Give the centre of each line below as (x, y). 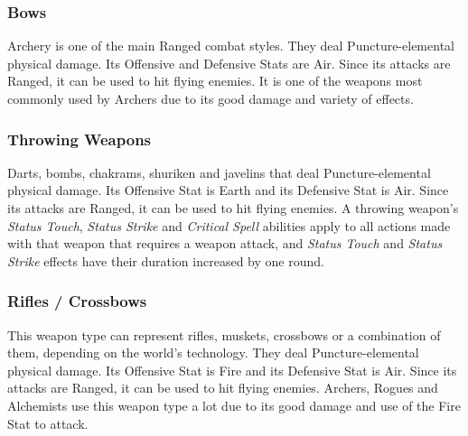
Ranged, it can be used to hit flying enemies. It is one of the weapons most (215, 81)
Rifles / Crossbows (77, 301)
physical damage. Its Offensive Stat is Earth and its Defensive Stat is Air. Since (228, 190)
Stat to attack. (48, 423)
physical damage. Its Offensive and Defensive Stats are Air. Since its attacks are (229, 63)
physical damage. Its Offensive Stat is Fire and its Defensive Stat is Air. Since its (232, 370)
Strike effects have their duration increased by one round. (166, 260)
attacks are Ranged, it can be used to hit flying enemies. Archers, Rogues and (223, 388)
